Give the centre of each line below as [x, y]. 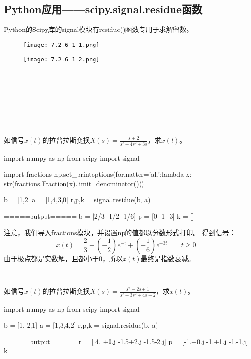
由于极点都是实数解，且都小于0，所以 [63, 259]
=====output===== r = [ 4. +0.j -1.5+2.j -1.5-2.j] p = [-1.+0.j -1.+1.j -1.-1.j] [126, 341]
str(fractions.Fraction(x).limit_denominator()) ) [74, 183]
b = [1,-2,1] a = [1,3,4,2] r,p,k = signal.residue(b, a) [81, 325]
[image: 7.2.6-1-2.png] [62, 60]
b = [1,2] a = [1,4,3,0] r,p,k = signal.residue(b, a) [77, 200]
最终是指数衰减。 [168, 259]
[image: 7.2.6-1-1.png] [62, 45]
